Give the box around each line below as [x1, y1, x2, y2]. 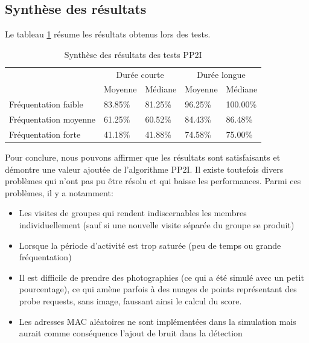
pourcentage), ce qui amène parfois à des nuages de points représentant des [19, 283, 297, 295]
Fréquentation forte [9, 128, 81, 141]
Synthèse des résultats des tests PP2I [64, 48, 202, 60]
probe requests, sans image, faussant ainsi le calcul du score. [19, 295, 242, 307]
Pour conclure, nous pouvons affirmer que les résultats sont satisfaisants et [5, 151, 281, 164]
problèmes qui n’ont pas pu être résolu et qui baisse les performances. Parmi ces [5, 175, 301, 187]
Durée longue [196, 68, 246, 80]
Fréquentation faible [9, 98, 83, 111]
